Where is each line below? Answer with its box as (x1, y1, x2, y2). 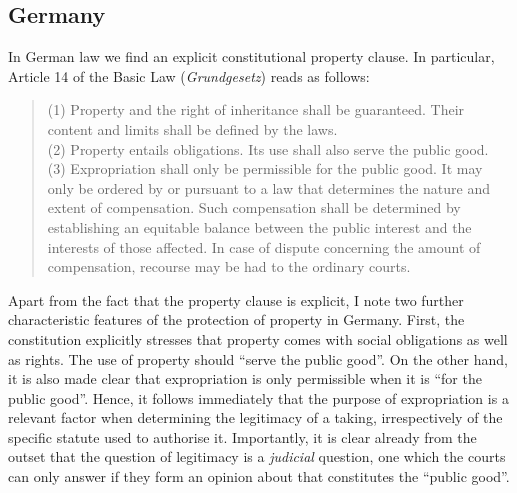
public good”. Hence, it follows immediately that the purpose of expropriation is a (8, 387, 509, 408)
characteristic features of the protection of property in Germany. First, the (8, 309, 465, 330)
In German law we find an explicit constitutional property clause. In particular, (8, 46, 495, 67)
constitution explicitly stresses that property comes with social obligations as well (8, 328, 508, 349)
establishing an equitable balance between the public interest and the (47, 216, 472, 237)
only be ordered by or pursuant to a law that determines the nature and (47, 177, 490, 198)
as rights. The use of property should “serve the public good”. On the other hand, (8, 348, 508, 369)
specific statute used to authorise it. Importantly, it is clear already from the (8, 426, 477, 447)
